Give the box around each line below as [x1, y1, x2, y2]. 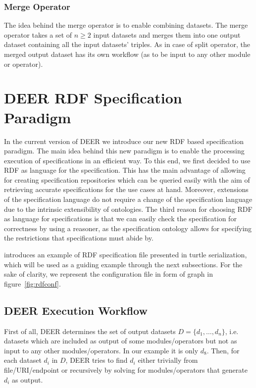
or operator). [4, 58, 43, 69]
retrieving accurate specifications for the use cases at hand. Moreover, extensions [4, 184, 249, 194]
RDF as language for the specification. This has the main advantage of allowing [4, 165, 246, 175]
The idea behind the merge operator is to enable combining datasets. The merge [4, 20, 248, 30]
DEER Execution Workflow [4, 302, 148, 318]
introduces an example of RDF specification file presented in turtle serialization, [4, 249, 247, 260]
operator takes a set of [4, 29, 72, 40]
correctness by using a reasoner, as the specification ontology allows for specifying [4, 223, 252, 233]
